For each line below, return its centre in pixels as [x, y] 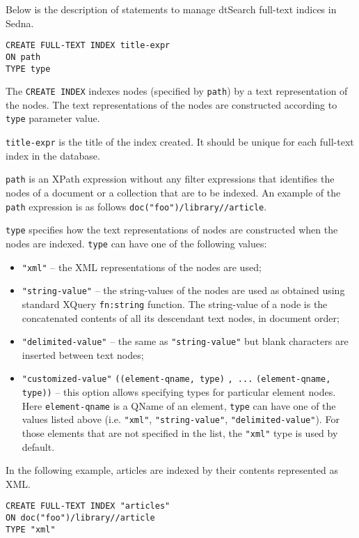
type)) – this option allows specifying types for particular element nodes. [179, 392]
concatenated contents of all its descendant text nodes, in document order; [181, 317]
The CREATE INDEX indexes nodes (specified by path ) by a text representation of [177, 91]
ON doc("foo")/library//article [80, 518]
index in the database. [53, 155]
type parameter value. [53, 118]
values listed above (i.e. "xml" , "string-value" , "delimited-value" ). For [181, 419]
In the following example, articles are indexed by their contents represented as [172, 470]
